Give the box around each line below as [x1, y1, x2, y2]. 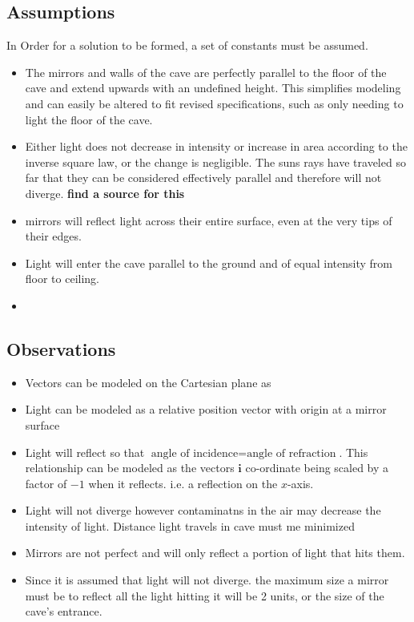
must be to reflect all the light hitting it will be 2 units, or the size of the [25, 587, 384, 604]
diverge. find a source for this [25, 184, 185, 201]
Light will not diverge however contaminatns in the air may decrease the [25, 502, 381, 519]
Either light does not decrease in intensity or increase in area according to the [25, 138, 408, 155]
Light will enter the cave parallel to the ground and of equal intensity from [25, 254, 392, 271]
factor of [25, 475, 67, 491]
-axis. [287, 475, 314, 491]
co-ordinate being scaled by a [245, 459, 389, 476]
